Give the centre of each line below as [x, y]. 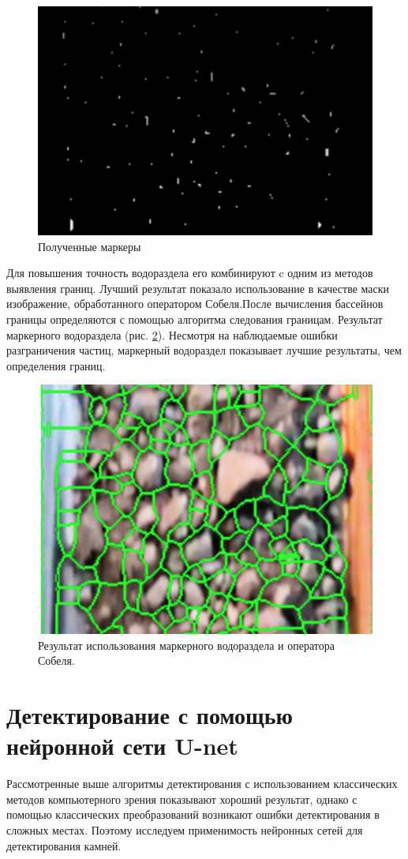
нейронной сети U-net [122, 746]
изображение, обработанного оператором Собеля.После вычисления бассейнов [195, 304]
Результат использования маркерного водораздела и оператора [186, 645]
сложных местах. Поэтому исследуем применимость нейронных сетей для [185, 830]
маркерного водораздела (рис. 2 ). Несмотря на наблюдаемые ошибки [172, 334]
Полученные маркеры [90, 246]
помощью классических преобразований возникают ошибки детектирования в [193, 814]
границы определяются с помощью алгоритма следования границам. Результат [195, 319]
